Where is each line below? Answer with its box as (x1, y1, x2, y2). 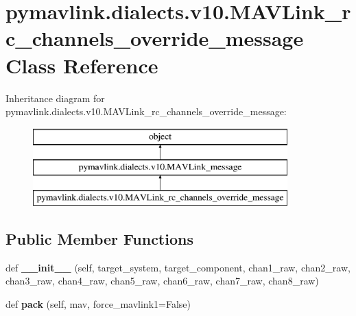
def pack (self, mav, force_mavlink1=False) (5, 297, 191, 311)
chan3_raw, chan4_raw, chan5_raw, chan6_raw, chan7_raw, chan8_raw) (5, 274, 319, 288)
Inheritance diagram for (5, 90, 105, 105)
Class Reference (5, 51, 158, 79)
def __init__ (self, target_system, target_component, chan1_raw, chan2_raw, (5, 260, 351, 274)
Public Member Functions (5, 228, 193, 250)
